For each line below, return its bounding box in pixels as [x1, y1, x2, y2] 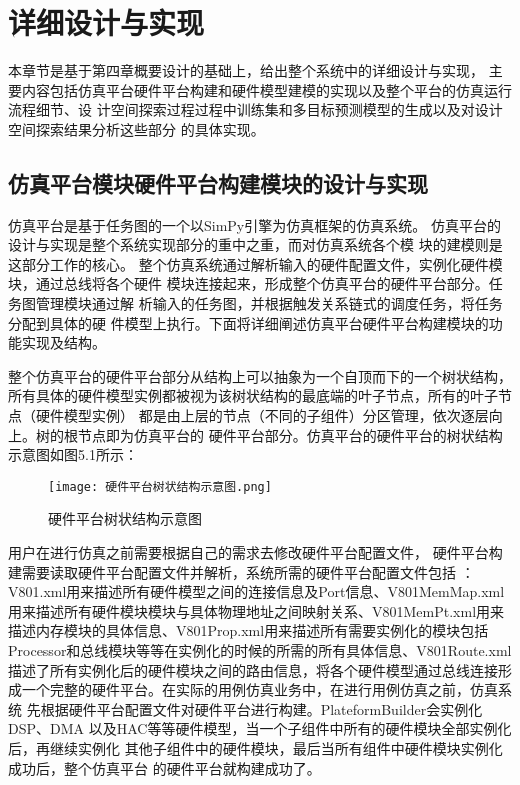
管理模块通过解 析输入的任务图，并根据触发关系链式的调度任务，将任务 [35, 293, 503, 314]
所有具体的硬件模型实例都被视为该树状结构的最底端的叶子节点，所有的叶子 [8, 385, 498, 406]
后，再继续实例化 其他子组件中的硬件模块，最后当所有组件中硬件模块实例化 [8, 738, 503, 759]
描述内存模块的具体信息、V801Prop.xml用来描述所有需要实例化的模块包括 [8, 620, 489, 641]
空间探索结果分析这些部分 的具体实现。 [8, 118, 265, 139]
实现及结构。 [21, 332, 106, 353]
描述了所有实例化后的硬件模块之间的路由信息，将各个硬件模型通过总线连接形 [8, 659, 512, 680]
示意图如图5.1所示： [8, 444, 138, 465]
